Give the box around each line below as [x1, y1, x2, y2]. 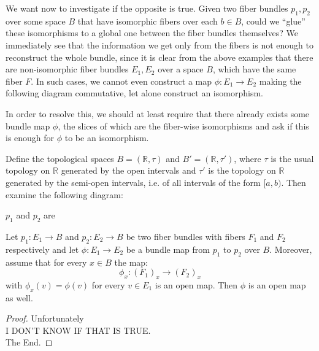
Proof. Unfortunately [6, 312, 84, 325]
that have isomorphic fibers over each [77, 14, 218, 27]
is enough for [6, 131, 55, 144]
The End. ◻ [6, 336, 53, 349]
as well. [6, 291, 33, 304]
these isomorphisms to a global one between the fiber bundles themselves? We [6, 26, 298, 39]
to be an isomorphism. [64, 131, 149, 144]
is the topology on [208, 164, 276, 177]
